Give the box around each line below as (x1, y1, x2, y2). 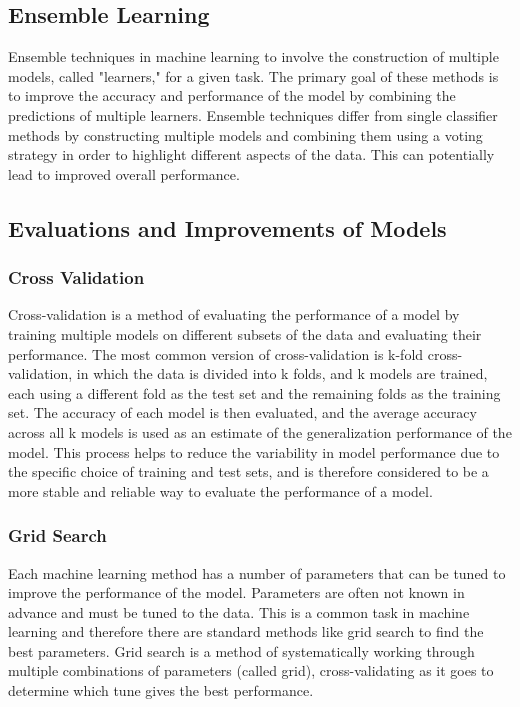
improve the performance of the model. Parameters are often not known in (8, 582, 465, 603)
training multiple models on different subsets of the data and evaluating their (8, 323, 482, 344)
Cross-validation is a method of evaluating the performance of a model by (8, 304, 460, 325)
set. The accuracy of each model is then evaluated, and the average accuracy (8, 402, 477, 423)
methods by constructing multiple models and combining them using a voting (8, 124, 483, 145)
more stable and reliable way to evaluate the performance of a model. (8, 480, 433, 501)
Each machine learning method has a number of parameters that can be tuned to (8, 562, 506, 583)
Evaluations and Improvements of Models (8, 212, 447, 243)
